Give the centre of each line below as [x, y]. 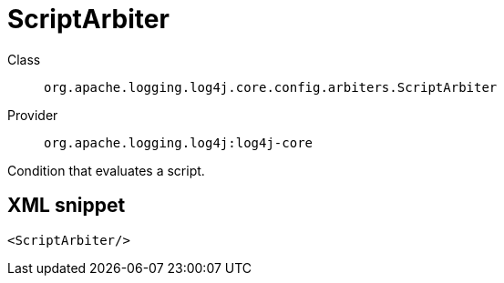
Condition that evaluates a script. [106, 170]
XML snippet [67, 206]
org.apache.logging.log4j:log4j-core [179, 142]
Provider [33, 115]
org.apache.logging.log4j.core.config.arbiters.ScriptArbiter [271, 87]
